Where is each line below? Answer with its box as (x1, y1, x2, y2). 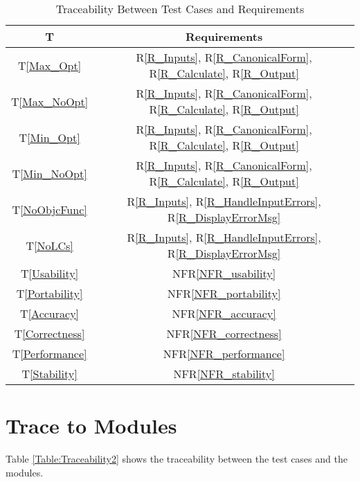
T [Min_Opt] (19, 129, 80, 145)
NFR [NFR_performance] (163, 346, 285, 361)
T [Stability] (21, 366, 78, 382)
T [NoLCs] (26, 237, 73, 253)
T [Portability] (16, 285, 83, 301)
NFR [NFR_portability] (167, 285, 281, 301)
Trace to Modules (6, 411, 177, 440)
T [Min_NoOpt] (12, 165, 87, 181)
